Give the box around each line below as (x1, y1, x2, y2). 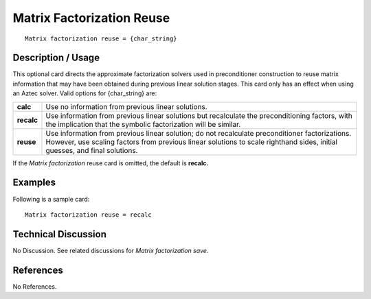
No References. (12, 282, 57, 291)
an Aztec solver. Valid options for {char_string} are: (12, 89, 157, 97)
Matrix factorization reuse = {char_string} (25, 34, 178, 43)
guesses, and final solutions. (45, 145, 138, 155)
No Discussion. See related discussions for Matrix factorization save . (12, 246, 209, 254)
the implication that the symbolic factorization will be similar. (45, 119, 241, 129)
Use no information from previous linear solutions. (45, 101, 207, 111)
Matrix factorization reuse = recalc (25, 211, 153, 219)
